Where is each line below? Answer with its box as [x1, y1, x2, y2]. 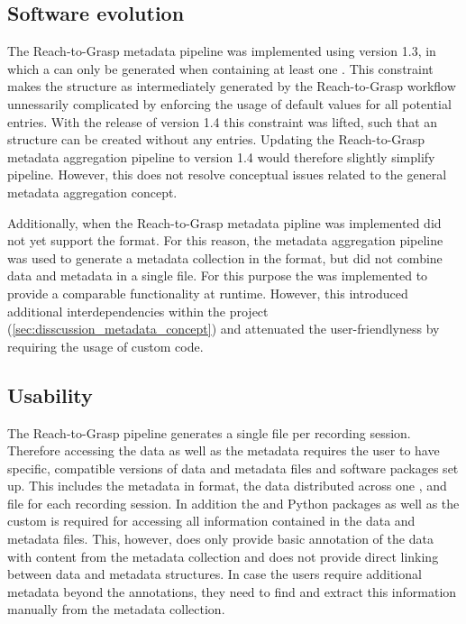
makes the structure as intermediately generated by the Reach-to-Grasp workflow [7, 77, 456, 96]
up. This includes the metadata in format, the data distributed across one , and [7, 476, 447, 495]
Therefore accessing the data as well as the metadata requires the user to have [7, 441, 440, 460]
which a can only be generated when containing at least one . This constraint [7, 59, 434, 78]
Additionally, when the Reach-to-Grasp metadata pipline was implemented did [7, 213, 442, 232]
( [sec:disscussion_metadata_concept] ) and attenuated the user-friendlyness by [7, 319, 440, 338]
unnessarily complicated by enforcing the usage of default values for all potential [7, 94, 452, 113]
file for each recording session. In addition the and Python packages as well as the [7, 493, 460, 512]
